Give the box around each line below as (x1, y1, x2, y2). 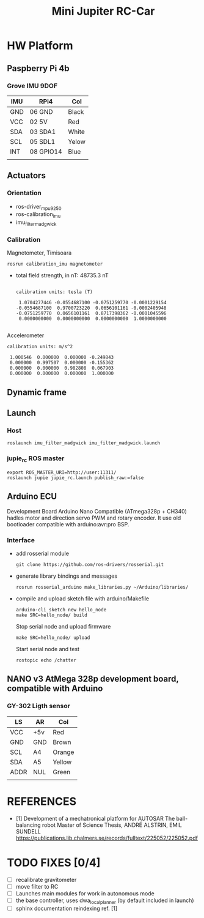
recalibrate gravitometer (15, 876, 77, 883)
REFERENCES (7, 794, 77, 808)
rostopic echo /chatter (15, 657, 77, 663)
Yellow (52, 758, 72, 766)
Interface (7, 535, 35, 544)
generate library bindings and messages (15, 572, 118, 580)
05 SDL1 (29, 137, 56, 146)
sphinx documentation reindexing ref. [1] (15, 905, 118, 912)
